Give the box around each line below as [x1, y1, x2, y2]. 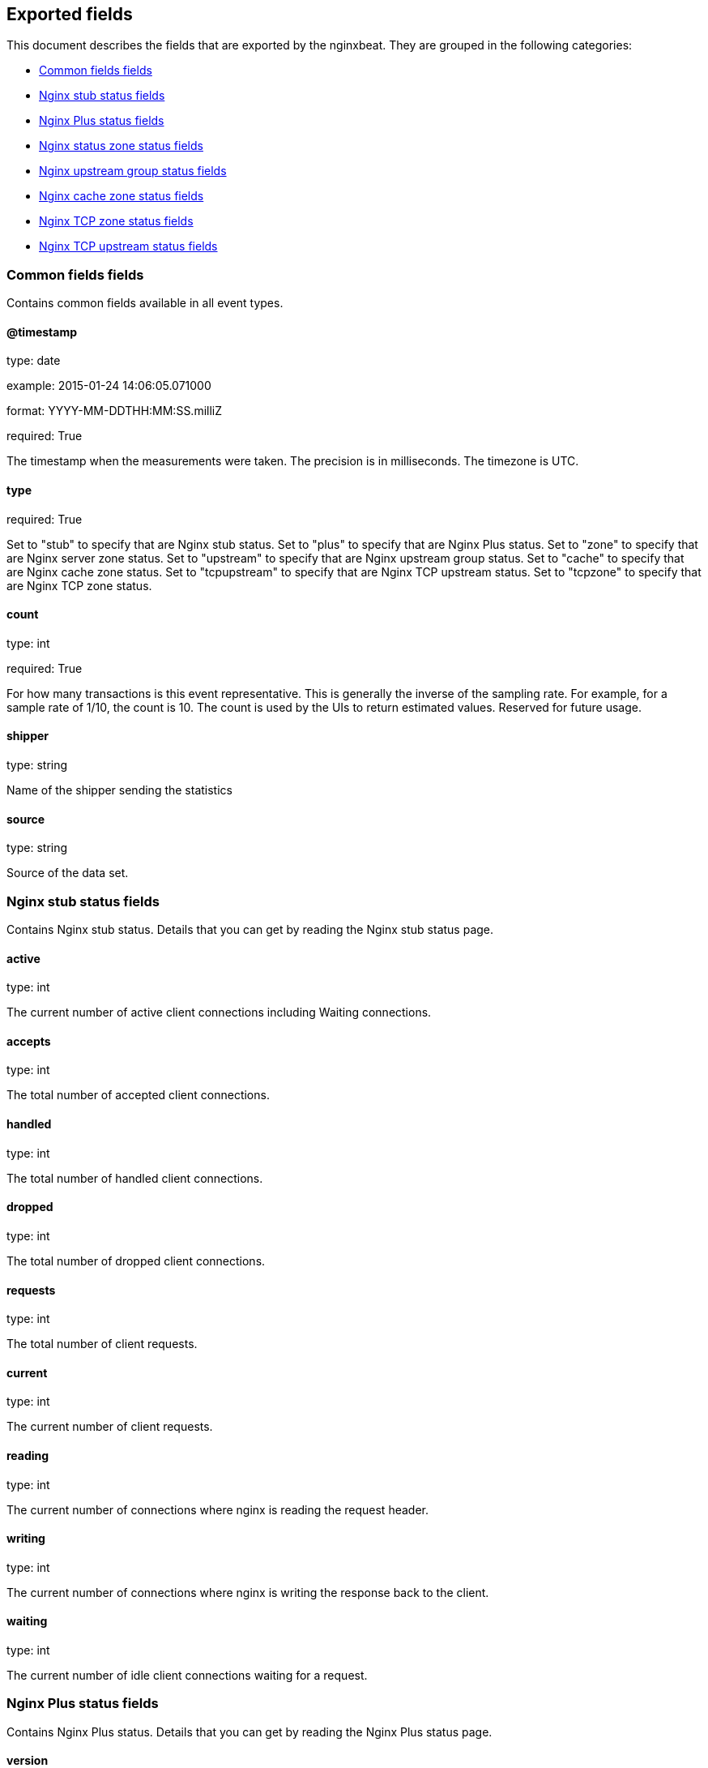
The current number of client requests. [6, 1419, 213, 1434]
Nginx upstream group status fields [39, 164, 227, 178]
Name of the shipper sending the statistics [6, 783, 232, 798]
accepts [6, 1034, 51, 1048]
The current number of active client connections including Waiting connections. [6, 1005, 432, 1020]
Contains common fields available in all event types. [6, 296, 284, 310]
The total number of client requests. [6, 1337, 198, 1351]
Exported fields [6, 4, 133, 24]
